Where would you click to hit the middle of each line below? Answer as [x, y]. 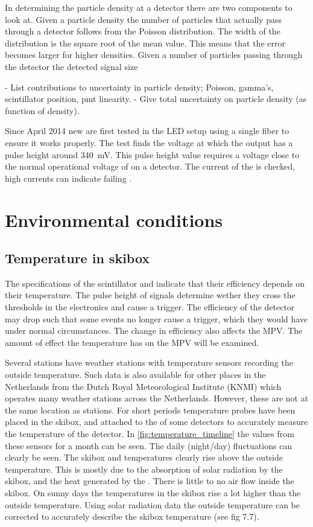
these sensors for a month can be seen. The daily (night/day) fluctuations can [149, 445]
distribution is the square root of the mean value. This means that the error [145, 43]
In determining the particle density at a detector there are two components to [149, 7]
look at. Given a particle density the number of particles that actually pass [144, 19]
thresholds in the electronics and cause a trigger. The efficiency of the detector [150, 307]
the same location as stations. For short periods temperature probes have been [150, 410]
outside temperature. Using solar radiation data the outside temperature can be [153, 504]
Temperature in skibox [77, 258]
